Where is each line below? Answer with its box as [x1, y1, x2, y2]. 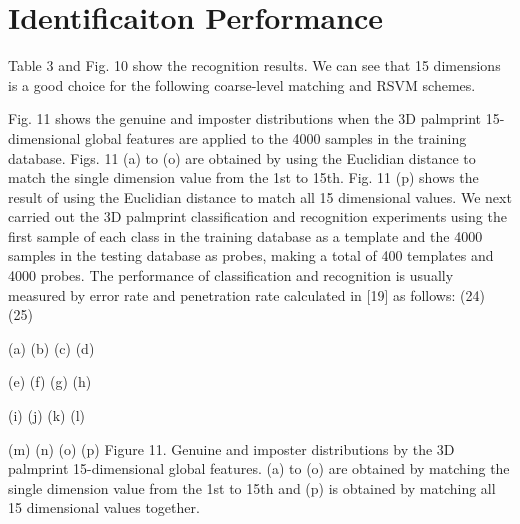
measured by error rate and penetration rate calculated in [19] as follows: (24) [8, 284, 485, 305]
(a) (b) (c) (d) [8, 337, 95, 358]
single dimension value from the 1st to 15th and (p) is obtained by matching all [8, 477, 496, 498]
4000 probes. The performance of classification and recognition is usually [8, 265, 454, 286]
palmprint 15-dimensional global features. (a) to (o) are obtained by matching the [8, 458, 510, 479]
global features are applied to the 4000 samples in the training [85, 127, 467, 148]
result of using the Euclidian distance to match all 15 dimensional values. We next [8, 186, 512, 207]
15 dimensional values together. [8, 497, 200, 518]
